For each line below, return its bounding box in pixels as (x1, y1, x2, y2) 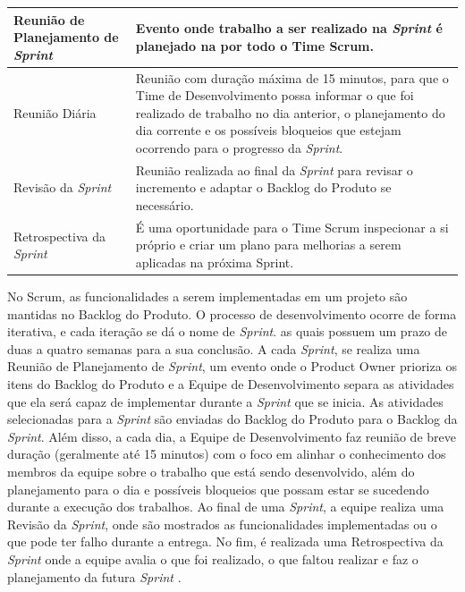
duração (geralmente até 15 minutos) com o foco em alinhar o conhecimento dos (7, 444, 446, 463)
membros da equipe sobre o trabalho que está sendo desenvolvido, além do (7, 462, 415, 480)
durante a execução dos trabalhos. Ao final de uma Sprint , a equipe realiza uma (7, 497, 444, 516)
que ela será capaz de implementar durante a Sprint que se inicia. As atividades (7, 392, 444, 410)
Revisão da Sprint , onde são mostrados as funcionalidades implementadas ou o (7, 514, 437, 533)
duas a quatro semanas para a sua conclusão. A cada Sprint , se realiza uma (7, 339, 420, 358)
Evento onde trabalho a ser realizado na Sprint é (135, 19, 443, 38)
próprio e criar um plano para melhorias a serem (135, 235, 402, 254)
